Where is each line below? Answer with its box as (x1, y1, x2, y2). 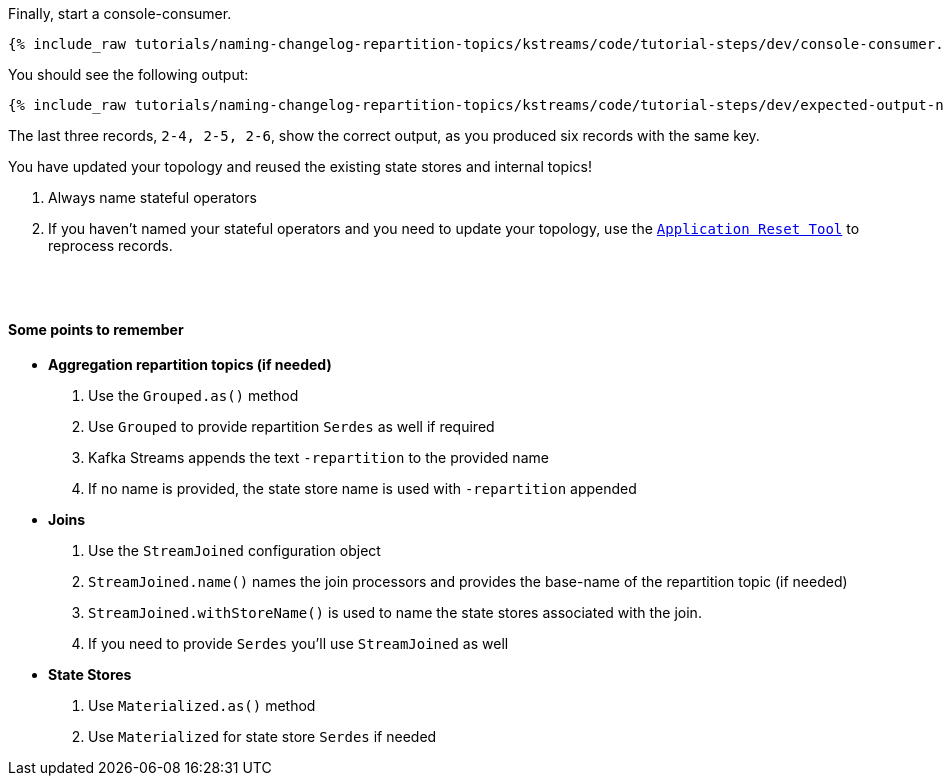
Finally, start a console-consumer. (8, 5, 232, 22)
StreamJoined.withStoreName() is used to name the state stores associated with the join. (88, 604, 702, 622)
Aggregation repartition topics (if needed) (48, 356, 332, 374)
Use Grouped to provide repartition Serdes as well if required (88, 418, 495, 436)
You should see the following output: (8, 66, 249, 83)
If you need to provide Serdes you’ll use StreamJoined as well (88, 635, 509, 653)
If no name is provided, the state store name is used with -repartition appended (88, 480, 637, 498)
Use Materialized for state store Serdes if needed (88, 728, 437, 746)
